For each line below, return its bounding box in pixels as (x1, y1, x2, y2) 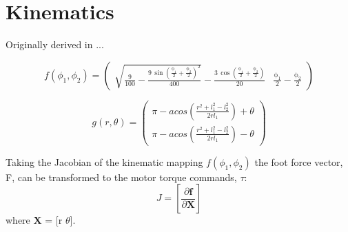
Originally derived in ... (6, 37, 104, 52)
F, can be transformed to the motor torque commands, (6, 169, 237, 184)
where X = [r (6, 213, 63, 227)
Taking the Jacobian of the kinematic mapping (6, 154, 203, 169)
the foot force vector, (254, 154, 343, 169)
